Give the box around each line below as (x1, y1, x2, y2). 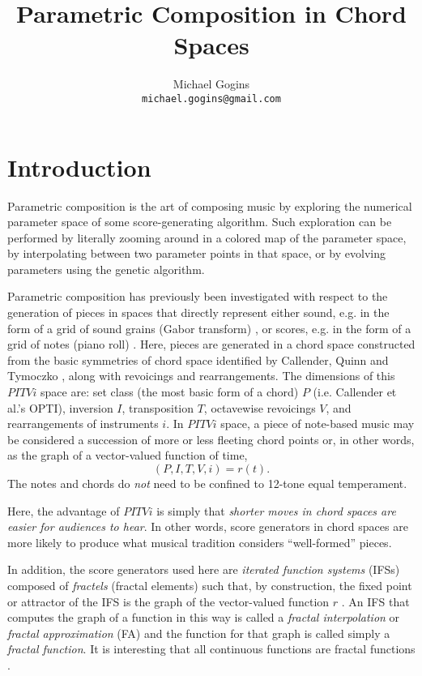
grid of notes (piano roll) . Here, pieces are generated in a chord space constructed (7, 336, 416, 353)
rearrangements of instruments (7, 415, 159, 432)
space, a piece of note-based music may (220, 415, 415, 432)
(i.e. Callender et (313, 383, 397, 400)
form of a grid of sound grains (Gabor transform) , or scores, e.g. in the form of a (7, 319, 411, 336)
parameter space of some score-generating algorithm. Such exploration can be (7, 213, 392, 230)
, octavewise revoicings (203, 399, 316, 416)
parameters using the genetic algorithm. (7, 260, 205, 277)
